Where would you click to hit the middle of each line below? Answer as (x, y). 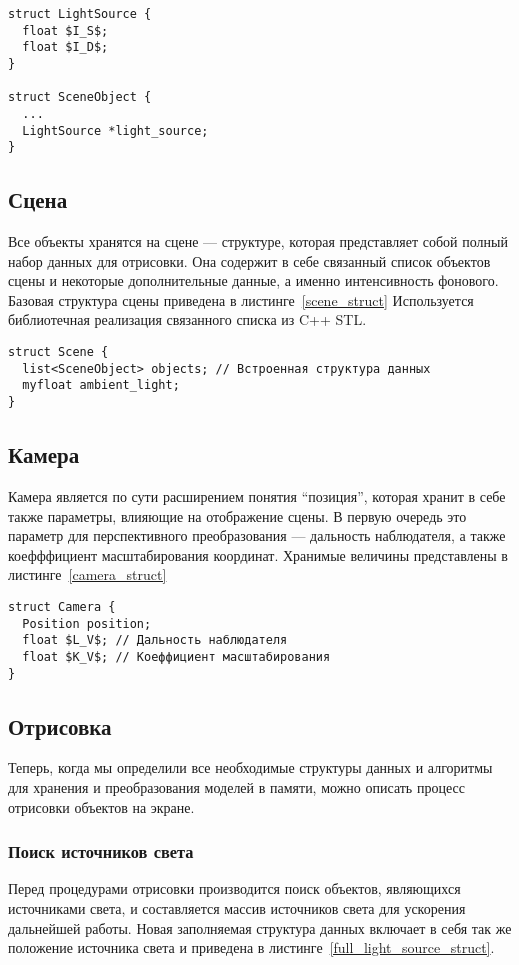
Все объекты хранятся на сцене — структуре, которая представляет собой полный (258, 241)
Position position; (87, 623)
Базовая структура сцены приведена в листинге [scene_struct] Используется (241, 299)
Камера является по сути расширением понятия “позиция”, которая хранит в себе (257, 495)
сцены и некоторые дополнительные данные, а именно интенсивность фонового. (253, 280)
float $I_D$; (65, 47)
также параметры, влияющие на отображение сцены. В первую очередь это (237, 515)
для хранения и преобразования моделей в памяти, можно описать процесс (236, 786)
